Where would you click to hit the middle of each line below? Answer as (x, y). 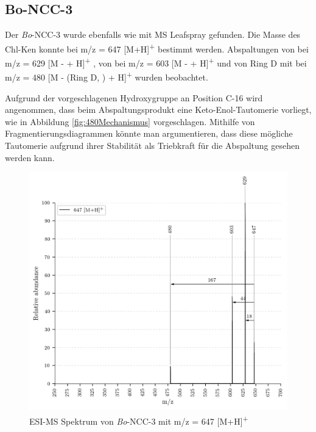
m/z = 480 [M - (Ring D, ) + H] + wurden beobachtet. (107, 76)
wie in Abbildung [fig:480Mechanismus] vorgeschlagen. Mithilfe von (130, 121)
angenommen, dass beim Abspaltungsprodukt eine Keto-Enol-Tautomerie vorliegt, (158, 110)
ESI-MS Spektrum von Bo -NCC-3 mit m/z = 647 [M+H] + (139, 420)
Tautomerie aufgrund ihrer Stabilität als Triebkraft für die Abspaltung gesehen (152, 145)
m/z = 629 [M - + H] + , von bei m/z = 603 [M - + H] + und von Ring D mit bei (156, 62)
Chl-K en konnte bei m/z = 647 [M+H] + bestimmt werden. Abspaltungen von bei (157, 48)
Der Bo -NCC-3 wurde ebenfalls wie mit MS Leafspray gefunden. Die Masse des (153, 34)
